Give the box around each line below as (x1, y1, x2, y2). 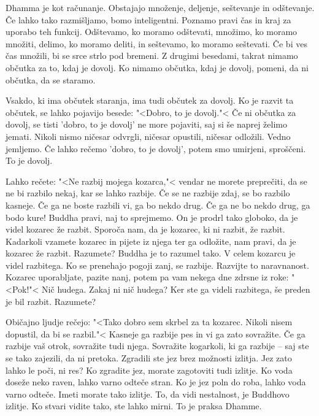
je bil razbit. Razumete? (6, 295, 96, 307)
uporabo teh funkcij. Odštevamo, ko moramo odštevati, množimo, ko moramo (6, 25, 298, 38)
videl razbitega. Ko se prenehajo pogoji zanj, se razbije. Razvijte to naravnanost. (6, 258, 309, 271)
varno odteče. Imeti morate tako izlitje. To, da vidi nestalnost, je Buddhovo (6, 387, 290, 400)
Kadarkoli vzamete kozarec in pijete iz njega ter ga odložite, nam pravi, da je (6, 234, 296, 247)
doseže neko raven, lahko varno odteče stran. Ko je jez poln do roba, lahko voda (6, 376, 306, 388)
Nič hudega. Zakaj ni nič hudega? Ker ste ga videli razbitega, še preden (42, 283, 310, 296)
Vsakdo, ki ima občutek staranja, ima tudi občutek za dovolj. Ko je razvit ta (6, 94, 294, 107)
